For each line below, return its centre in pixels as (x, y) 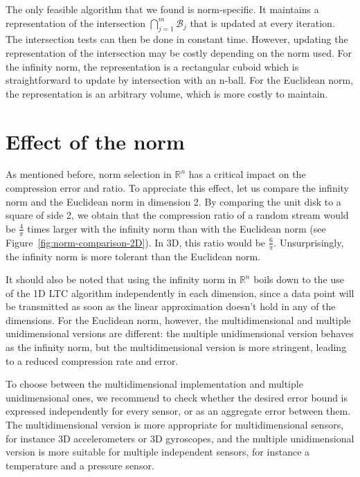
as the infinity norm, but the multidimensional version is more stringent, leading (176, 347)
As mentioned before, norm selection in (89, 174)
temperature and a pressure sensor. (80, 465)
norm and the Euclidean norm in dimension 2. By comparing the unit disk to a (173, 201)
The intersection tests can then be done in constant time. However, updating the (177, 39)
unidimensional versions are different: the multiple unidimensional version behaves (180, 333)
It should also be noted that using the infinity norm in (121, 279)
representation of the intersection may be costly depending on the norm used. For (179, 52)
